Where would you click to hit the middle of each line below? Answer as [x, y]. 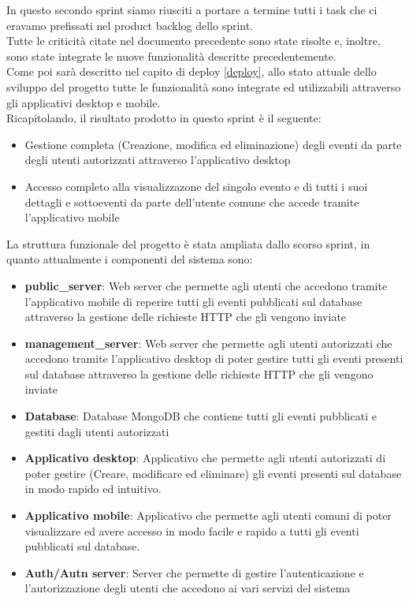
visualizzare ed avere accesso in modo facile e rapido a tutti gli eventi [192, 530]
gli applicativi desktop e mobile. [84, 102]
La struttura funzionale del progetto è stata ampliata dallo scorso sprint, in [188, 243]
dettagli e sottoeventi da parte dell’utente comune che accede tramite [192, 202]
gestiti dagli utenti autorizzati [97, 431]
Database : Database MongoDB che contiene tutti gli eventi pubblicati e [201, 416]
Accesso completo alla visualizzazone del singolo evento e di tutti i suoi [196, 186]
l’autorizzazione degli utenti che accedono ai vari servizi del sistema [188, 588]
